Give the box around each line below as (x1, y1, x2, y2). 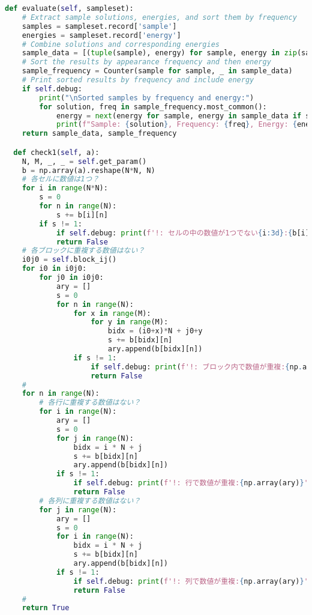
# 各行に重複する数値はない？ (39, 398, 141, 407)
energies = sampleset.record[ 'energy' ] (22, 31, 181, 40)
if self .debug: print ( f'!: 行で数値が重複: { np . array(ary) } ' (73, 479, 308, 488)
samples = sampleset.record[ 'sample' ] (22, 22, 177, 31)
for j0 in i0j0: (39, 273, 104, 282)
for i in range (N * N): (22, 184, 108, 193)
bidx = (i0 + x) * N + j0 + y (107, 327, 203, 336)
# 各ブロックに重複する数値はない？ (22, 246, 145, 255)
